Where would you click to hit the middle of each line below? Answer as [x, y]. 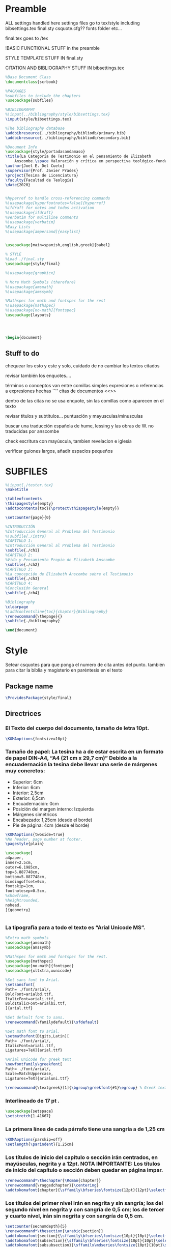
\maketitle [17, 490]
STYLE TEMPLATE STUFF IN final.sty [44, 58]
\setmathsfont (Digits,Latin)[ [37, 1036]
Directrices [23, 714]
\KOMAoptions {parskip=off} [34, 1139]
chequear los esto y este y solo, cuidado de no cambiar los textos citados [82, 366]
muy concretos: [25, 771]
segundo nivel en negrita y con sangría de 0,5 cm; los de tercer [85, 1209]
